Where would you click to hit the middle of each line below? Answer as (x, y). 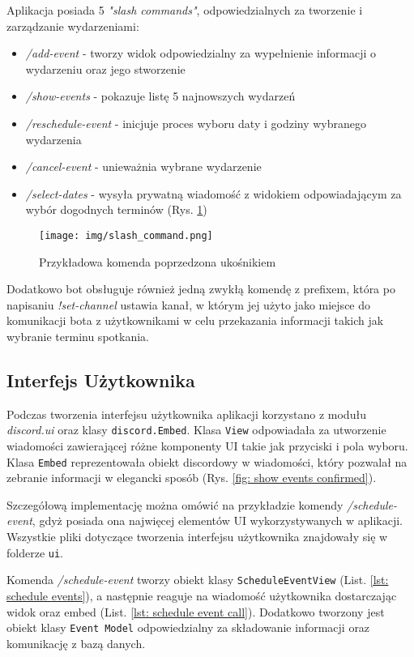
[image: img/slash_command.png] (126, 235)
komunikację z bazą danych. (76, 643)
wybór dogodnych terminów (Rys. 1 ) (116, 209)
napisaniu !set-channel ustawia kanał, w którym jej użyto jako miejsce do (189, 304)
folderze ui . (35, 552)
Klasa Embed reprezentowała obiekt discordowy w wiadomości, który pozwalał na (207, 461)
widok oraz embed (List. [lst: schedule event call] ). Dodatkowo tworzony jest (196, 611)
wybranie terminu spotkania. (78, 336)
